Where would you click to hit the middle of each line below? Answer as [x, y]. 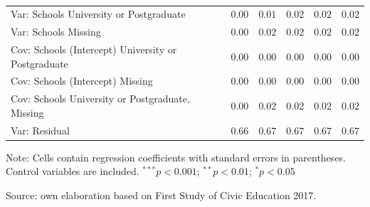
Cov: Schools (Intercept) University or [94, 49]
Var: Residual [40, 130]
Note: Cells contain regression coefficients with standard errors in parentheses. [176, 157]
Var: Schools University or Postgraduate [98, 14]
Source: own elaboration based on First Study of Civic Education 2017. [161, 195]
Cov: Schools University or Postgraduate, [100, 99]
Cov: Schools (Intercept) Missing [82, 81]
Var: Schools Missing [56, 32]
